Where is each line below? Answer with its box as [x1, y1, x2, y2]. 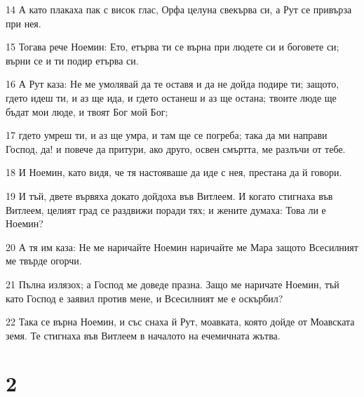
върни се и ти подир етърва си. [6, 53, 139, 67]
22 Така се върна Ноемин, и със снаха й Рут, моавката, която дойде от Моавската [6, 314, 355, 329]
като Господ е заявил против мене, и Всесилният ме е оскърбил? [6, 290, 283, 305]
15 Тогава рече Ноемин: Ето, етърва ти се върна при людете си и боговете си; [6, 39, 339, 54]
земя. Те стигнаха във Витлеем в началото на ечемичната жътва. [6, 328, 281, 342]
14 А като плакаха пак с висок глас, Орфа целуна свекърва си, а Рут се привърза [6, 2, 352, 16]
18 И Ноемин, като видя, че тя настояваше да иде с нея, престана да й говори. [6, 165, 342, 180]
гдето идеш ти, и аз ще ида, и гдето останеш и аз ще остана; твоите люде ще [6, 90, 337, 105]
